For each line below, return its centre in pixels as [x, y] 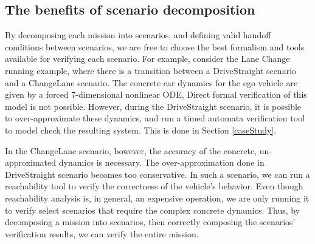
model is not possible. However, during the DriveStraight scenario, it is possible [153, 106]
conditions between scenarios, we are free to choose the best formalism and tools [155, 46]
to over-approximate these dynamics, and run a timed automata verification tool [155, 118]
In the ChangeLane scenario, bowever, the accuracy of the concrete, [131, 150]
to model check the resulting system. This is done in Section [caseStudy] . [141, 130]
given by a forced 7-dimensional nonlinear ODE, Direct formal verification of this [156, 94]
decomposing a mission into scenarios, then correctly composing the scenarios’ [150, 222]
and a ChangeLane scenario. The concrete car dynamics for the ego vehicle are [151, 82]
